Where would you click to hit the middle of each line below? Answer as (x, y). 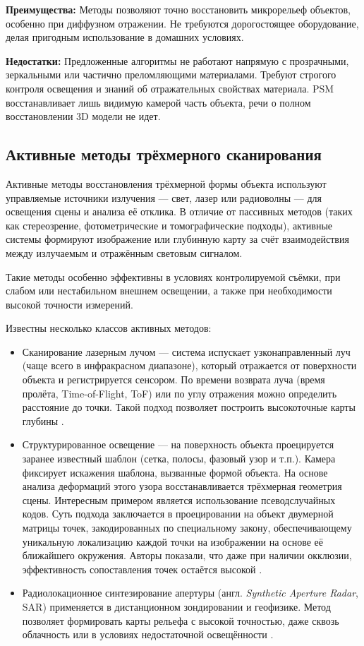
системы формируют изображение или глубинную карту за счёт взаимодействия (177, 239)
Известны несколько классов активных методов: (109, 328)
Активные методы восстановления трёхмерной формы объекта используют (166, 183)
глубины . (43, 420)
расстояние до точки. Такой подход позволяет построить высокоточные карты (189, 407)
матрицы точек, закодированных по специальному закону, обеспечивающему (187, 528)
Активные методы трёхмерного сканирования (164, 154)
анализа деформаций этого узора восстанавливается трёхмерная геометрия (182, 486)
